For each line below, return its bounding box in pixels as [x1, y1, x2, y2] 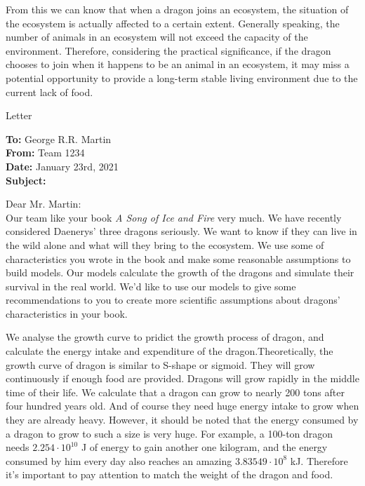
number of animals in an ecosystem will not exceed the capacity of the [6, 29, 308, 44]
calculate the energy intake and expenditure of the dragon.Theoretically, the [6, 344, 333, 358]
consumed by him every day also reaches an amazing [6, 453, 232, 468]
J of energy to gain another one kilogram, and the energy [81, 440, 328, 454]
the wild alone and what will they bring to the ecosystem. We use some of [6, 237, 324, 252]
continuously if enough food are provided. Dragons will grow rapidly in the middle [6, 371, 359, 386]
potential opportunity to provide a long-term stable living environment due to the [6, 70, 358, 85]
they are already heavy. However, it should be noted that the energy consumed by [6, 412, 359, 427]
